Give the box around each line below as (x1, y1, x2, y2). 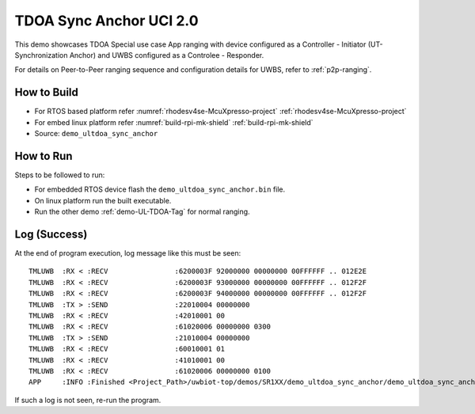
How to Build (14, 85, 79, 99)
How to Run (14, 149, 73, 162)
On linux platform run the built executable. (34, 196, 172, 205)
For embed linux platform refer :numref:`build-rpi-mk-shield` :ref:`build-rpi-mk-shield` (34, 117, 313, 127)
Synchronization (14, 50, 68, 59)
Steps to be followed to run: (14, 170, 105, 180)
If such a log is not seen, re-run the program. (14, 395, 161, 405)
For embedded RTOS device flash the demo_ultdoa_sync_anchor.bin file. (34, 184, 286, 194)
